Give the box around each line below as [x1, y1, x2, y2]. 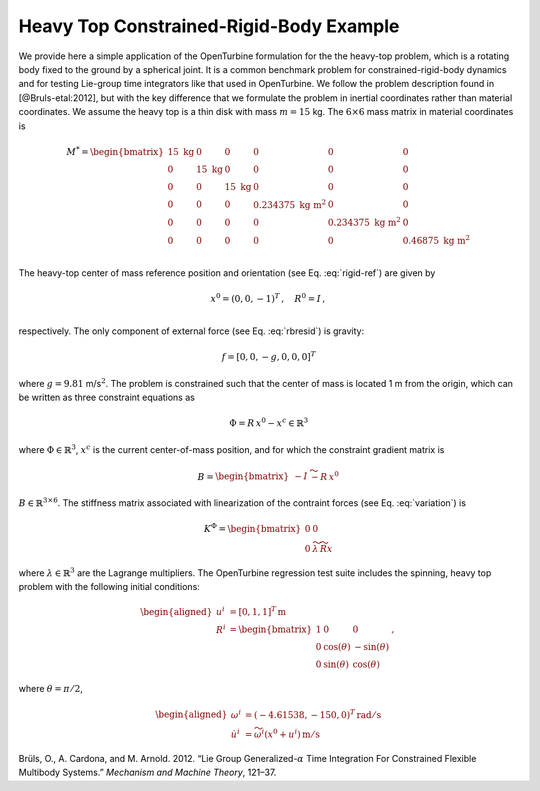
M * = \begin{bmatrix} [66, 145, 165, 157]
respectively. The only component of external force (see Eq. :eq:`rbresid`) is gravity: [18, 325, 365, 337]
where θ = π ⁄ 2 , [18, 683, 84, 695]
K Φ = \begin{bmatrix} [203, 521, 302, 535]
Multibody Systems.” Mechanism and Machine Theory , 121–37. [18, 766, 277, 779]
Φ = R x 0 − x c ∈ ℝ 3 [229, 416, 309, 429]
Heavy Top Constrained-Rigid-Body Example [18, 15, 400, 37]
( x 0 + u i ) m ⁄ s [263, 727, 320, 740]
